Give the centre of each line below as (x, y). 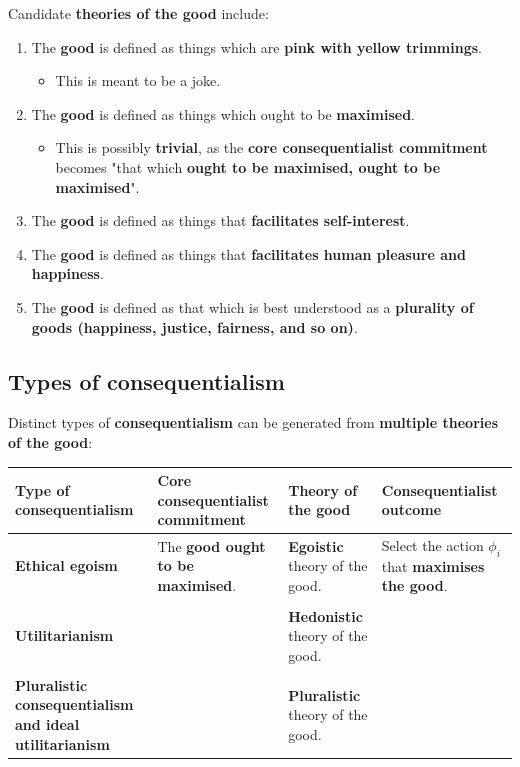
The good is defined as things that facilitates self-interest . (220, 220)
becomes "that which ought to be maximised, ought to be (248, 166)
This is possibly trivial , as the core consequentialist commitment (271, 147)
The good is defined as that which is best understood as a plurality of (252, 306)
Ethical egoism (66, 565)
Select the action (432, 545)
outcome (411, 509)
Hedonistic (325, 615)
